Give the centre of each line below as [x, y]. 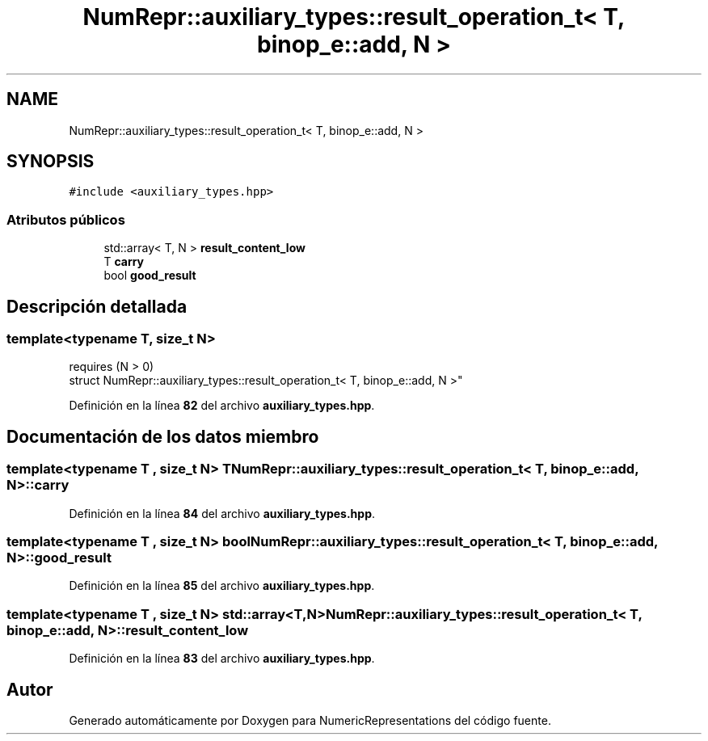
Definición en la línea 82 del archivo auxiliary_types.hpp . [222, 406]
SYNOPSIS [51, 162]
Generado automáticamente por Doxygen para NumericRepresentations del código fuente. [310, 720]
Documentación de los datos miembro [163, 436]
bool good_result [150, 276]
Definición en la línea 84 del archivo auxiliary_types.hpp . [222, 513]
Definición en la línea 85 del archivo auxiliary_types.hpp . [222, 586]
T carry [124, 262]
